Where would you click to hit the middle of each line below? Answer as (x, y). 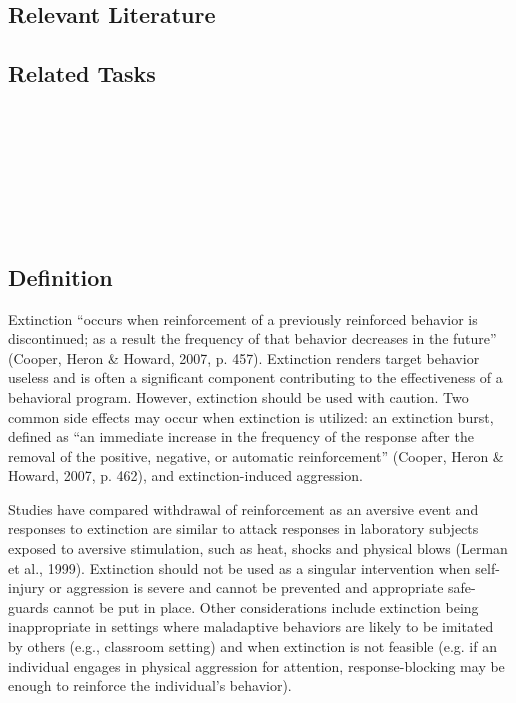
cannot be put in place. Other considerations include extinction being (266, 606)
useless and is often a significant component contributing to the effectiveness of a (255, 377)
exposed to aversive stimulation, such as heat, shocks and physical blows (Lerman (258, 548)
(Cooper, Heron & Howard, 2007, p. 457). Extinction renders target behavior (244, 357)
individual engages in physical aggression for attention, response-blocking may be (256, 665)
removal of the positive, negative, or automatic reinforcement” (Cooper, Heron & (256, 455)
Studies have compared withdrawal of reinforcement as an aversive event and (243, 508)
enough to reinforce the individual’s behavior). (150, 685)
